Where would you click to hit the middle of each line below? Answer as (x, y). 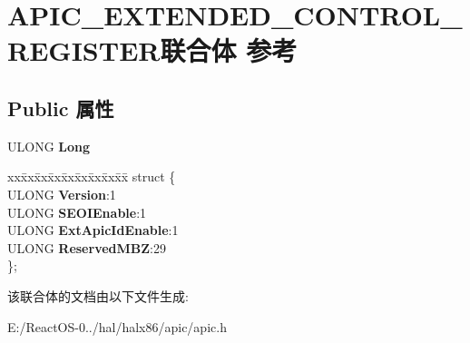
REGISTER (84, 50)
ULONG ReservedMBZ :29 (87, 247)
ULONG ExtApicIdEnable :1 (93, 230)
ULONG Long (49, 146)
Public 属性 (61, 108)
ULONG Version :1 (62, 194)
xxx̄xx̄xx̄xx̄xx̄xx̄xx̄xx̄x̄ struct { (92, 176)
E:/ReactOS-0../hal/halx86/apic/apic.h (117, 326)
